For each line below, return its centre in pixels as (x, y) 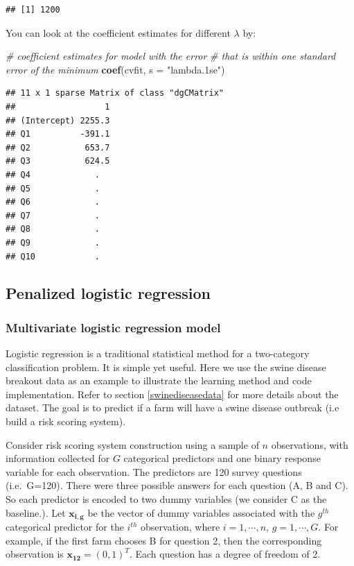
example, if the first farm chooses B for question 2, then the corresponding (164, 540)
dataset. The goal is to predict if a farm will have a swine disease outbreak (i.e (172, 408)
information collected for (58, 458)
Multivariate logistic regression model (113, 327)
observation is (35, 554)
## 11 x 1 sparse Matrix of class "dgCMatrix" (115, 93)
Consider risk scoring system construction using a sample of (132, 444)
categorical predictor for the (65, 527)
